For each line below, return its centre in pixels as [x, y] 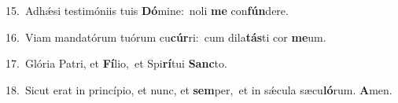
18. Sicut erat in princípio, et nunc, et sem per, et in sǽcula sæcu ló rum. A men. [199, 89]
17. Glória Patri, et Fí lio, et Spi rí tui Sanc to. [116, 63]
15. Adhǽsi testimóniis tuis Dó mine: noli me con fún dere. [147, 10]
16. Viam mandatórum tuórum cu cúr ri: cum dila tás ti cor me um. [166, 37]
